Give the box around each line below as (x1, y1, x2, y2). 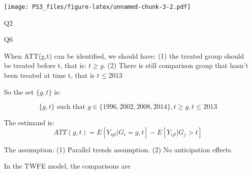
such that (57, 104, 86, 111)
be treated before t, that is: (4, 60, 86, 70)
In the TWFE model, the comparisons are (4, 161, 131, 171)
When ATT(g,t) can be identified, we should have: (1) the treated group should (4, 50, 244, 61)
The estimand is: (4, 117, 55, 128)
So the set (4, 86, 34, 97)
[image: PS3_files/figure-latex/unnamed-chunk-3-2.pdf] (4, 3, 191, 10)
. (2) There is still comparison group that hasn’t (103, 60, 249, 70)
